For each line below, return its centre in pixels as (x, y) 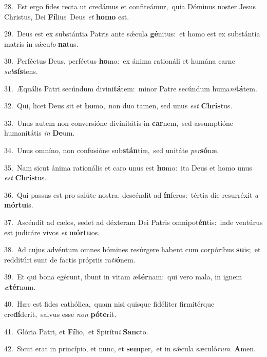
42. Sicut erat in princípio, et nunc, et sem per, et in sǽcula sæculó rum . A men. (130, 349)
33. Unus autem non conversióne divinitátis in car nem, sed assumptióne (119, 123)
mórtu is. (19, 205)
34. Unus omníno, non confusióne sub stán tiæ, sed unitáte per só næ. (112, 150)
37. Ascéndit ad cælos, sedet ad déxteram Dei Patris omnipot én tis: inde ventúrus (133, 222)
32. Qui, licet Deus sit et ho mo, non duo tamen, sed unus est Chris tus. (118, 106)
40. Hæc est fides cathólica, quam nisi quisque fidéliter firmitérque (109, 304)
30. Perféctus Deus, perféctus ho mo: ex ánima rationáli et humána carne (120, 61)
